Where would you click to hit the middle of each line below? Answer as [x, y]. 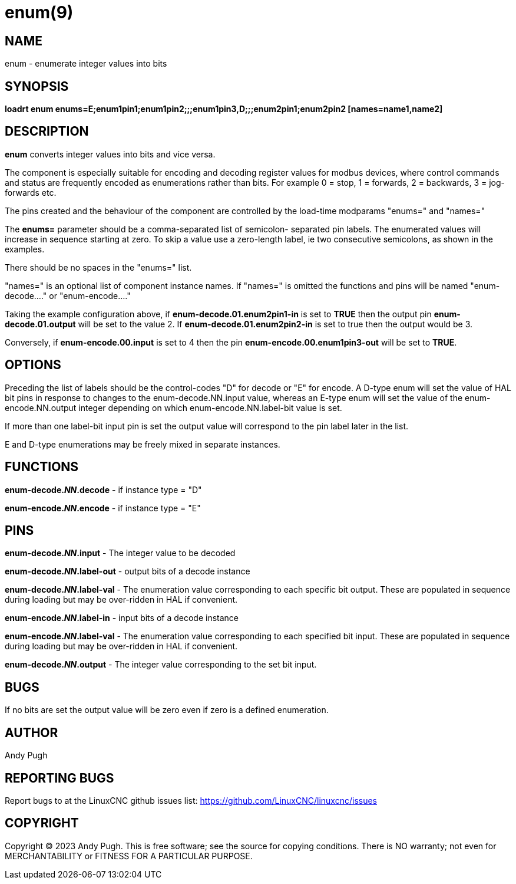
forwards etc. [31, 192]
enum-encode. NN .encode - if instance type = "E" [103, 508]
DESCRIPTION [47, 132]
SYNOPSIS [37, 86]
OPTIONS [33, 365]
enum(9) [39, 12]
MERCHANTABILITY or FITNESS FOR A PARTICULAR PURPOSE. [129, 856]
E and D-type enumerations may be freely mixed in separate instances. [143, 444]
